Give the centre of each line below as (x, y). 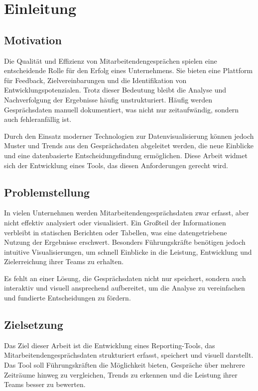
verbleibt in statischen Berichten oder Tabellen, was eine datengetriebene (116, 232)
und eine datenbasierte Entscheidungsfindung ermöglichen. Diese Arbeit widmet (126, 155)
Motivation (33, 40)
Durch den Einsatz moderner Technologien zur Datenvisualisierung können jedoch (129, 136)
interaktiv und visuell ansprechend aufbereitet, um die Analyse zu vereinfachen (125, 288)
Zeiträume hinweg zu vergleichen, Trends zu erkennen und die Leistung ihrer (121, 374)
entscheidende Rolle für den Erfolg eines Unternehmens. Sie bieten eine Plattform (129, 70)
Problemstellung (47, 192)
